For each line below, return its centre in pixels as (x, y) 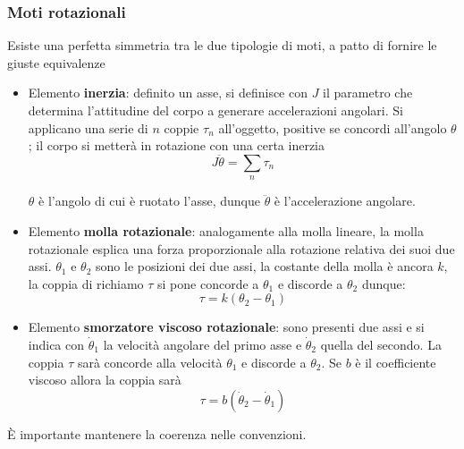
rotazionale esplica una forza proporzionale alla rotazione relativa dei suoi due (241, 248)
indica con (56, 344)
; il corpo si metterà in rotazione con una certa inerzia (176, 145)
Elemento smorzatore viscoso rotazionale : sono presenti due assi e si (226, 327)
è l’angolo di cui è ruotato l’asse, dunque (149, 201)
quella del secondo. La (381, 344)
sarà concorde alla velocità (150, 362)
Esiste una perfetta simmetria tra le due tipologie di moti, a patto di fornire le (222, 45)
